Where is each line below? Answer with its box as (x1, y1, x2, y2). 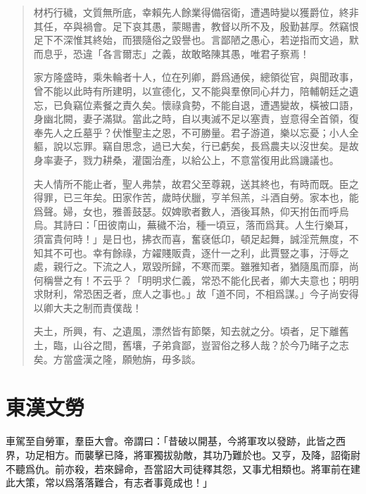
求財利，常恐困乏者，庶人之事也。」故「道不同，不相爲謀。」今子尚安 (33, 286, 349, 301)
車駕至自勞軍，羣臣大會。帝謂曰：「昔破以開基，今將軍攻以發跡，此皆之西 (6, 433, 346, 448)
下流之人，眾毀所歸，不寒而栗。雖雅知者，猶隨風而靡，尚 (92, 259, 359, 274)
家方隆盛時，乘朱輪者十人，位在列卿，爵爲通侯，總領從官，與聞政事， (33, 70, 359, 84)
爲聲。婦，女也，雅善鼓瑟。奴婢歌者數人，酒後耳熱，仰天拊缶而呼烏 (33, 203, 349, 218)
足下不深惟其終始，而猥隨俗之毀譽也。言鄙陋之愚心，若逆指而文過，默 (33, 32, 359, 47)
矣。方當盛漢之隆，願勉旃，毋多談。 (33, 351, 201, 366)
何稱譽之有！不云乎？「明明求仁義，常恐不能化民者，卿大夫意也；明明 (33, 272, 359, 287)
